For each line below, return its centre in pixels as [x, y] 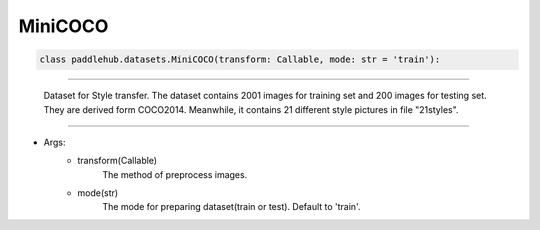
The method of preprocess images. [175, 174]
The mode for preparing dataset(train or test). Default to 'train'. [231, 207]
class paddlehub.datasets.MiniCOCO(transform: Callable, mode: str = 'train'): [240, 59]
